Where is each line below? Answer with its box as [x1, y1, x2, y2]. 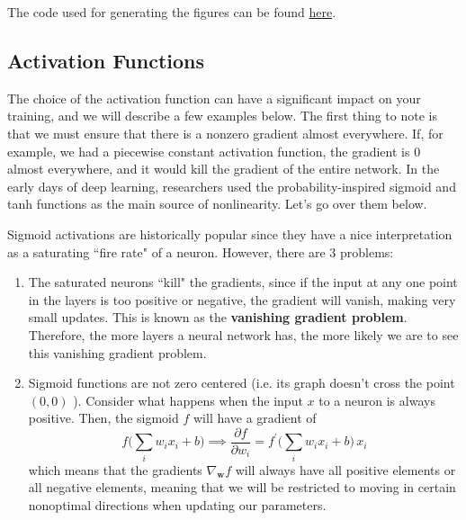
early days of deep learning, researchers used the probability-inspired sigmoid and [7, 176, 456, 195]
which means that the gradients [28, 460, 202, 479]
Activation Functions [7, 46, 205, 74]
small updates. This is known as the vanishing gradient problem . [28, 308, 408, 327]
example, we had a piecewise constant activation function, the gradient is [7, 141, 410, 160]
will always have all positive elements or [235, 460, 456, 479]
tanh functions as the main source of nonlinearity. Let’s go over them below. [7, 194, 427, 213]
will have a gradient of [193, 408, 317, 427]
